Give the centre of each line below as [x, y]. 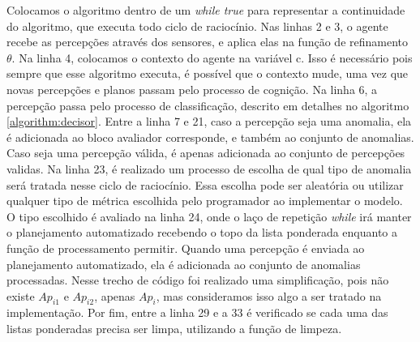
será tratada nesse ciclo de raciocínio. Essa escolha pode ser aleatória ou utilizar [205, 184]
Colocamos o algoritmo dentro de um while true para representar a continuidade [206, 10]
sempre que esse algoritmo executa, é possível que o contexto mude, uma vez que [208, 73]
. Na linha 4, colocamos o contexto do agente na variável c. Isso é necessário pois [212, 57]
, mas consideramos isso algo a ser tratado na [269, 295]
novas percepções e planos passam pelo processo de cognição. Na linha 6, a [192, 89]
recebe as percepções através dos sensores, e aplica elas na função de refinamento [207, 42]
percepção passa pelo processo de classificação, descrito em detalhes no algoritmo [208, 105]
